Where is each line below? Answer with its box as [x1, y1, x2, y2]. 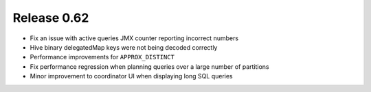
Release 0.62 [12, 10, 89, 25]
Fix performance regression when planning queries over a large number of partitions [30, 62, 269, 71]
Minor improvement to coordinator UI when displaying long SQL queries [30, 72, 233, 80]
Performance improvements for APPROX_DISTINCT [30, 53, 175, 61]
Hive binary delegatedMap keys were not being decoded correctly [30, 43, 218, 51]
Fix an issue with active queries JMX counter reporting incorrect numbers [30, 34, 239, 42]
